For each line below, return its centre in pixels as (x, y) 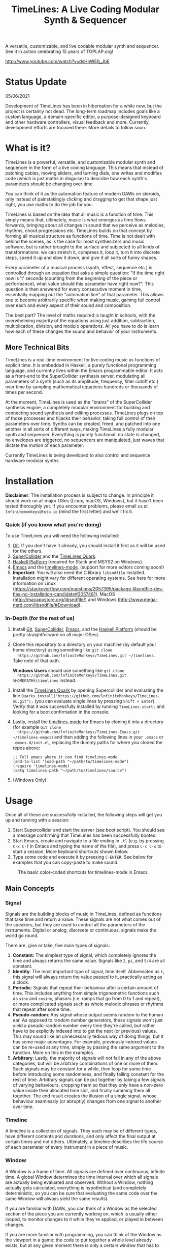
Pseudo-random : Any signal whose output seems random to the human (88, 1015)
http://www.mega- (139, 600)
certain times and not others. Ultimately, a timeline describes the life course (84, 1142)
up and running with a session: (37, 820)
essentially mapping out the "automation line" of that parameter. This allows (84, 295)
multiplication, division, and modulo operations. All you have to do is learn (82, 326)
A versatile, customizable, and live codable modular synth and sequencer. (82, 46)
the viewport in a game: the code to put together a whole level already (79, 1240)
